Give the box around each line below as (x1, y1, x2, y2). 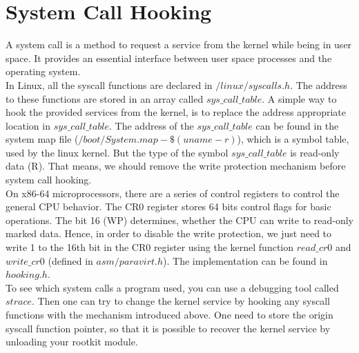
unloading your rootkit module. (6, 334, 138, 349)
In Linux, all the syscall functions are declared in (6, 77, 213, 92)
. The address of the (109, 118, 194, 132)
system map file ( (6, 132, 79, 146)
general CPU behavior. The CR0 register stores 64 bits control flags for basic (6, 199, 331, 214)
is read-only (290, 145, 340, 159)
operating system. (6, 64, 81, 79)
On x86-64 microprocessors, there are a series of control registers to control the (6, 185, 340, 200)
